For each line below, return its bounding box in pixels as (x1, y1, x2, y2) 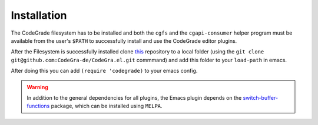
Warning (26, 83, 48, 90)
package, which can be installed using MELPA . (51, 103, 163, 110)
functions (26, 103, 50, 110)
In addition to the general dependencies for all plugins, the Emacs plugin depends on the (26, 94, 242, 101)
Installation (11, 9, 67, 22)
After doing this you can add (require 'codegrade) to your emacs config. (11, 67, 198, 75)
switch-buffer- (243, 94, 279, 101)
